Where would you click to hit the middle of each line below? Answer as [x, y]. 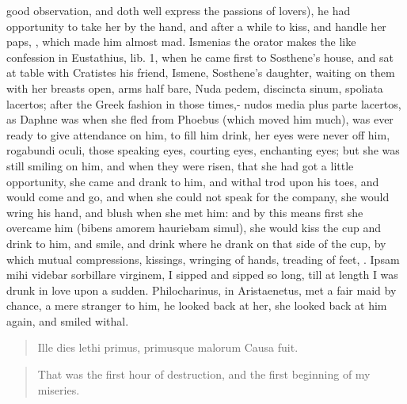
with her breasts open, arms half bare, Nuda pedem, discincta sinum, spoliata [195, 88]
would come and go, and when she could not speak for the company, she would [198, 197]
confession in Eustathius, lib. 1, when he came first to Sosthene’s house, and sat [200, 57]
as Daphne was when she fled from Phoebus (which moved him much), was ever [200, 119]
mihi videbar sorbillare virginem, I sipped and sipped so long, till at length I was [202, 274]
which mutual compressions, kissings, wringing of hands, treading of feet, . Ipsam [203, 259]
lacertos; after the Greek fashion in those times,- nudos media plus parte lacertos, [204, 103]
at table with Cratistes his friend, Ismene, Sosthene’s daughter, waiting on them [201, 72]
